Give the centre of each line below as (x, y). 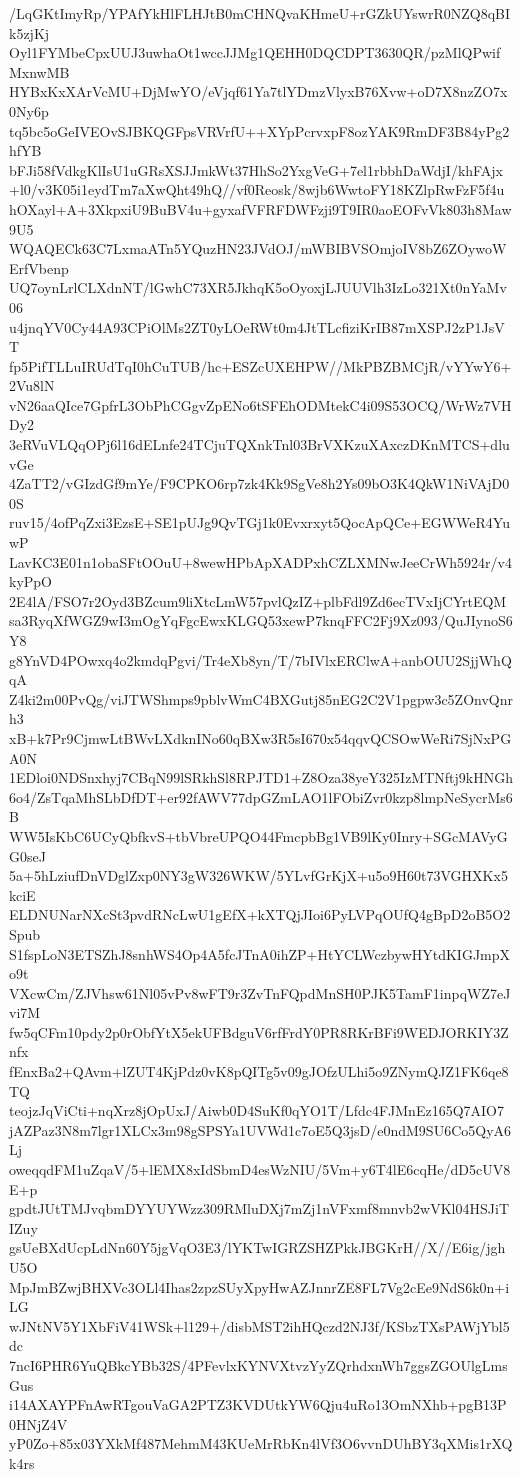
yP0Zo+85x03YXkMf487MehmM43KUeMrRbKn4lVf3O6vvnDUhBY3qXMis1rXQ (261, 1443)
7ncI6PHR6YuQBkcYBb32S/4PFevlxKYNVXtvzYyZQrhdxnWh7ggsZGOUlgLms (258, 1364)
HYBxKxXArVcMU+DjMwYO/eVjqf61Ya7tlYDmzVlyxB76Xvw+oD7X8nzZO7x (258, 91)
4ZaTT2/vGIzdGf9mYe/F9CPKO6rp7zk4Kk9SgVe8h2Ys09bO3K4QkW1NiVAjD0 (259, 483)
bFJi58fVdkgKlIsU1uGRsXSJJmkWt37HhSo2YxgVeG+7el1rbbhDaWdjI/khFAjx (256, 169)
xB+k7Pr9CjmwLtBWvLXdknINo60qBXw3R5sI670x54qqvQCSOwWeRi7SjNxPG (260, 737)
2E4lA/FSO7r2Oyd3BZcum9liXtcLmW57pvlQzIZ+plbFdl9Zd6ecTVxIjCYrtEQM (258, 600)
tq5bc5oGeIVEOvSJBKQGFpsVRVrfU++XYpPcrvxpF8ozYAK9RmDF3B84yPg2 (259, 130)
